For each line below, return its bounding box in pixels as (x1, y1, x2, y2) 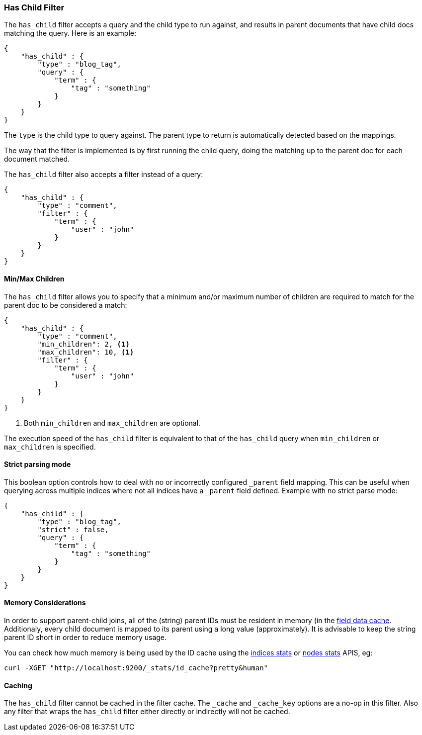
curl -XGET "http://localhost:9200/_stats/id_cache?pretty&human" (4, 664, 268, 672)
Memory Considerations (4, 598, 86, 607)
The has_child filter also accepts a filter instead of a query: (4, 170, 203, 179)
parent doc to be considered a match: (4, 300, 127, 309)
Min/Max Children (4, 274, 65, 283)
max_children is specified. (4, 442, 96, 451)
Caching (4, 681, 32, 690)
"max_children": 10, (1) (37, 348, 134, 356)
